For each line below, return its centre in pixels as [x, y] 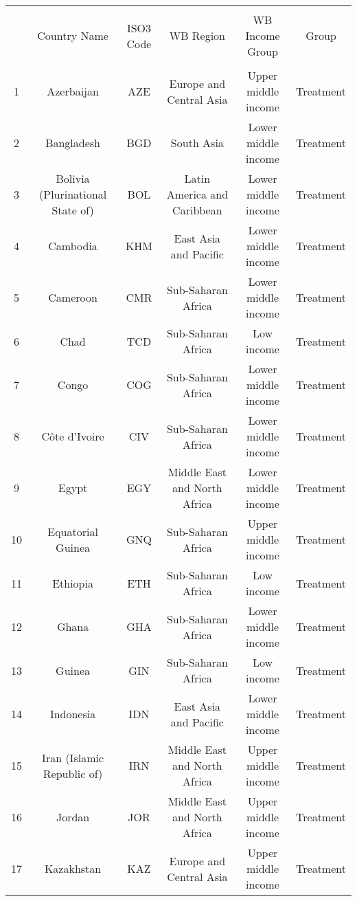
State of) [73, 210]
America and [197, 194]
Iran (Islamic [73, 757]
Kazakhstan [73, 868]
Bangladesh [73, 143]
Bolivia [73, 178]
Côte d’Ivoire [73, 436]
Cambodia [73, 246]
